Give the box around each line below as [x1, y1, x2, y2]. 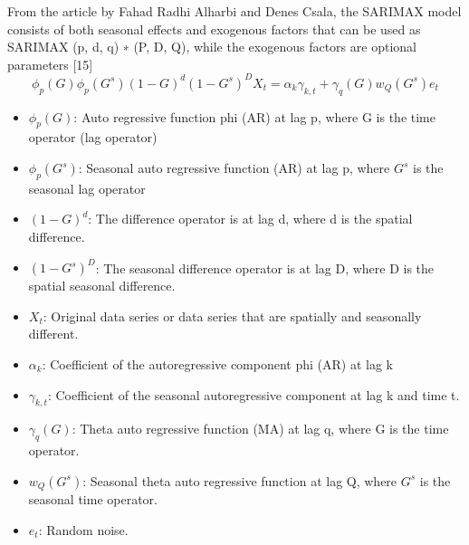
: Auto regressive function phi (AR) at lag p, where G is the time [73, 107, 435, 126]
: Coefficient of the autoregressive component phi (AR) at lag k [42, 354, 393, 373]
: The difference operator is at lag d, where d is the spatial [88, 209, 413, 228]
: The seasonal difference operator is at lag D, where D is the [95, 258, 435, 277]
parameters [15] [7, 54, 93, 73]
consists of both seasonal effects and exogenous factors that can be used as [7, 19, 421, 38]
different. [28, 324, 79, 343]
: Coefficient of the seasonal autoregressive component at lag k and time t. [47, 385, 460, 404]
